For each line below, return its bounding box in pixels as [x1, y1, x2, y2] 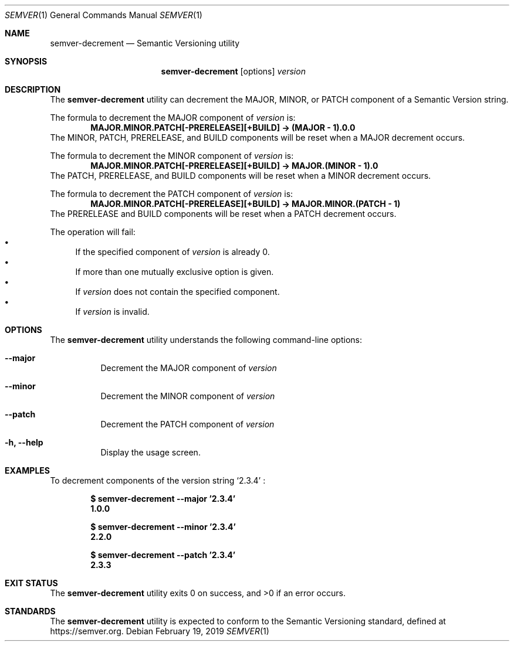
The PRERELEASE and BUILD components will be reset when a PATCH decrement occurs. [50, 209, 397, 219]
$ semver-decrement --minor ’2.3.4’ [90, 522, 236, 532]
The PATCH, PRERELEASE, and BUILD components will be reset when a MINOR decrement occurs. [50, 171, 431, 181]
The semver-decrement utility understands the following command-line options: [50, 335, 362, 345]
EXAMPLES [5, 465, 50, 475]
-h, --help [5, 437, 43, 447]
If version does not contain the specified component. [75, 287, 280, 297]
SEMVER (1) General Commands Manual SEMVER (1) [5, 10, 202, 20]
